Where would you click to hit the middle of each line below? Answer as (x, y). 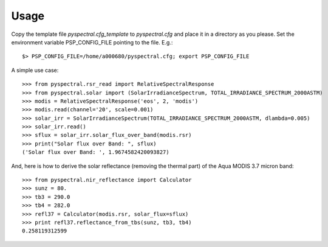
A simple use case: (35, 70)
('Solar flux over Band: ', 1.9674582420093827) (96, 152)
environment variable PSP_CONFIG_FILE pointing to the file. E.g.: (92, 42)
